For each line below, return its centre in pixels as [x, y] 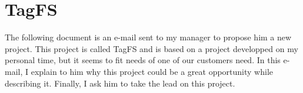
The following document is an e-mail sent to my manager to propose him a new [148, 37]
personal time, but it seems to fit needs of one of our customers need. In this [143, 60]
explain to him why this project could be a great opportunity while [152, 71]
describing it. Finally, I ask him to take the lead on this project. [120, 83]
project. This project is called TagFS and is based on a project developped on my [151, 48]
